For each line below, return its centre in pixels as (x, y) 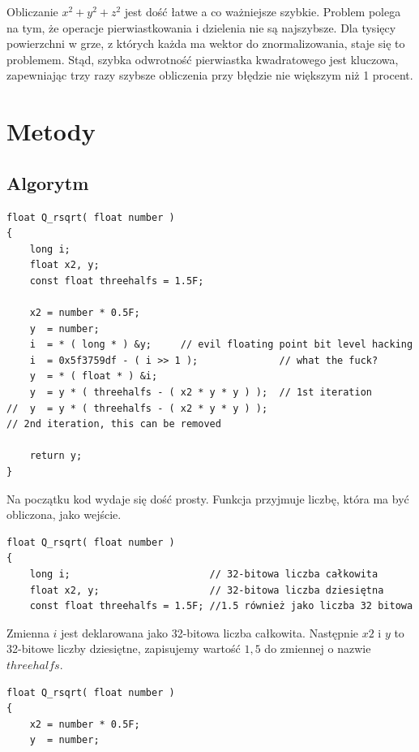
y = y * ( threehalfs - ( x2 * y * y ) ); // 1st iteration (201, 393)
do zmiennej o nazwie (318, 648)
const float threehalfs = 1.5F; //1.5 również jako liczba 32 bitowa (221, 606)
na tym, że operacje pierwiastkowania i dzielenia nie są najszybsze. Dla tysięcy (201, 27)
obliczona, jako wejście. (64, 514)
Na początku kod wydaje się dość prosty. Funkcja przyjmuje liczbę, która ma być (208, 498)
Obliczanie (32, 11)
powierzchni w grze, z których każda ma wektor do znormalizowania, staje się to (206, 43)
